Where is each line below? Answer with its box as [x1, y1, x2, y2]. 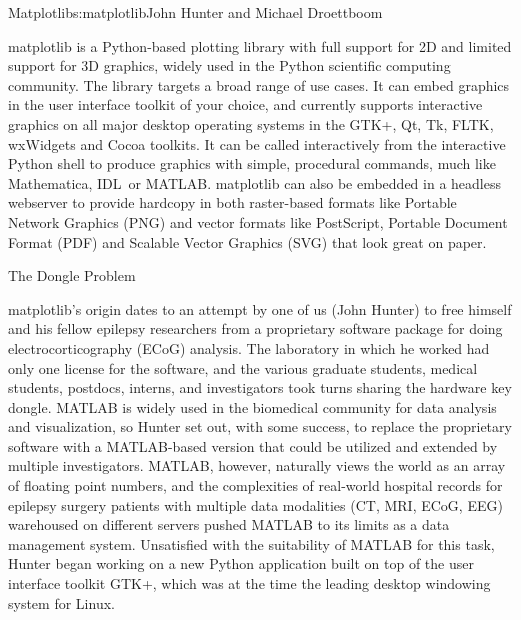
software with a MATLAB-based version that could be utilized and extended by [8, 435, 498, 456]
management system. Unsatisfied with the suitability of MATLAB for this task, [8, 533, 495, 554]
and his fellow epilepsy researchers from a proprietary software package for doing [8, 318, 503, 339]
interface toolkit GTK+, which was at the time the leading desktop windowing [8, 573, 491, 594]
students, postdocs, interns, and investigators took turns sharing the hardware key [8, 377, 512, 398]
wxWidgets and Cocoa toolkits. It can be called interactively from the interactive [8, 133, 506, 154]
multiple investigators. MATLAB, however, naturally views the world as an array [8, 455, 506, 476]
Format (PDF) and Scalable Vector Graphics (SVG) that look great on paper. [8, 231, 487, 252]
